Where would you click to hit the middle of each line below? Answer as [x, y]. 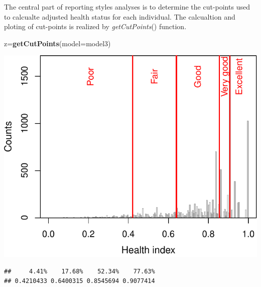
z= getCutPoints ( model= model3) [57, 43]
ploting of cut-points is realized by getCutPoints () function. [95, 26]
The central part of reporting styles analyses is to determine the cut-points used [127, 7]
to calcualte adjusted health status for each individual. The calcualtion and [120, 16]
